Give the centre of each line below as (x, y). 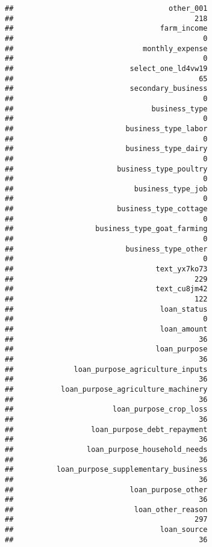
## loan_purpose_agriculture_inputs (106, 369)
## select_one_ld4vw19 (106, 68)
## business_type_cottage (106, 209)
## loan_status (106, 309)
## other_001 (106, 8)
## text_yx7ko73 (106, 269)
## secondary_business (106, 89)
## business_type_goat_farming (106, 229)
